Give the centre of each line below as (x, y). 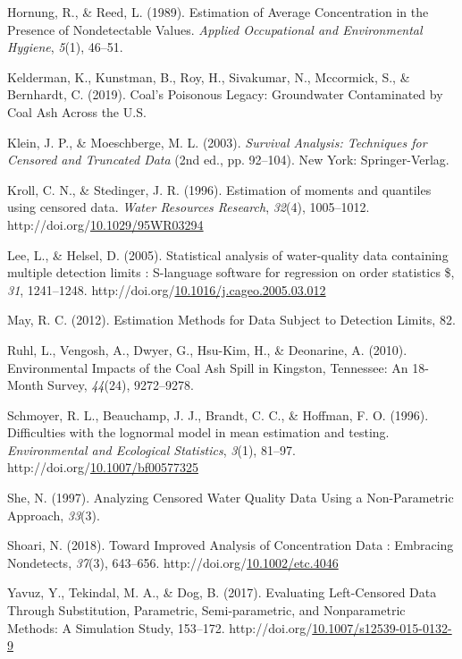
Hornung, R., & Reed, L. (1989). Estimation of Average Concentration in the (218, 12)
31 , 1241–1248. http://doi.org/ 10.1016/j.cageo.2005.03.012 (167, 289)
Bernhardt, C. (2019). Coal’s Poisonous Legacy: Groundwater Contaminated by (225, 94)
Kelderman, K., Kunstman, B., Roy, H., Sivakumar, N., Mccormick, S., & (209, 76)
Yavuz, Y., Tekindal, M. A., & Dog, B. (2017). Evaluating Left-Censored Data (222, 592)
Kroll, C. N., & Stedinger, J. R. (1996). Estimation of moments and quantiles (219, 189)
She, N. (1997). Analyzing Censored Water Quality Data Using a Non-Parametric (231, 498)
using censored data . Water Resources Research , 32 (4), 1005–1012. (189, 207)
